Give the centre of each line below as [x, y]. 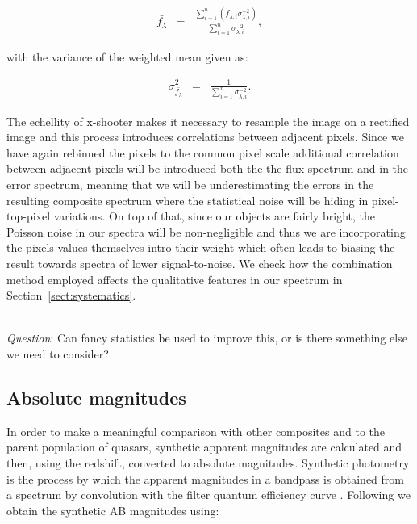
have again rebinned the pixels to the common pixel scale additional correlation [203, 152]
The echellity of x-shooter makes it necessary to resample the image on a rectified [208, 121]
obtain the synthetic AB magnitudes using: [113, 510]
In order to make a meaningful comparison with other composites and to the [196, 431]
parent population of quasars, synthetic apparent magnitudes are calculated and [204, 447]
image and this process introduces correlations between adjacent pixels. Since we [205, 137]
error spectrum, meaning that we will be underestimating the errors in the [190, 184]
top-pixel [29, 216]
